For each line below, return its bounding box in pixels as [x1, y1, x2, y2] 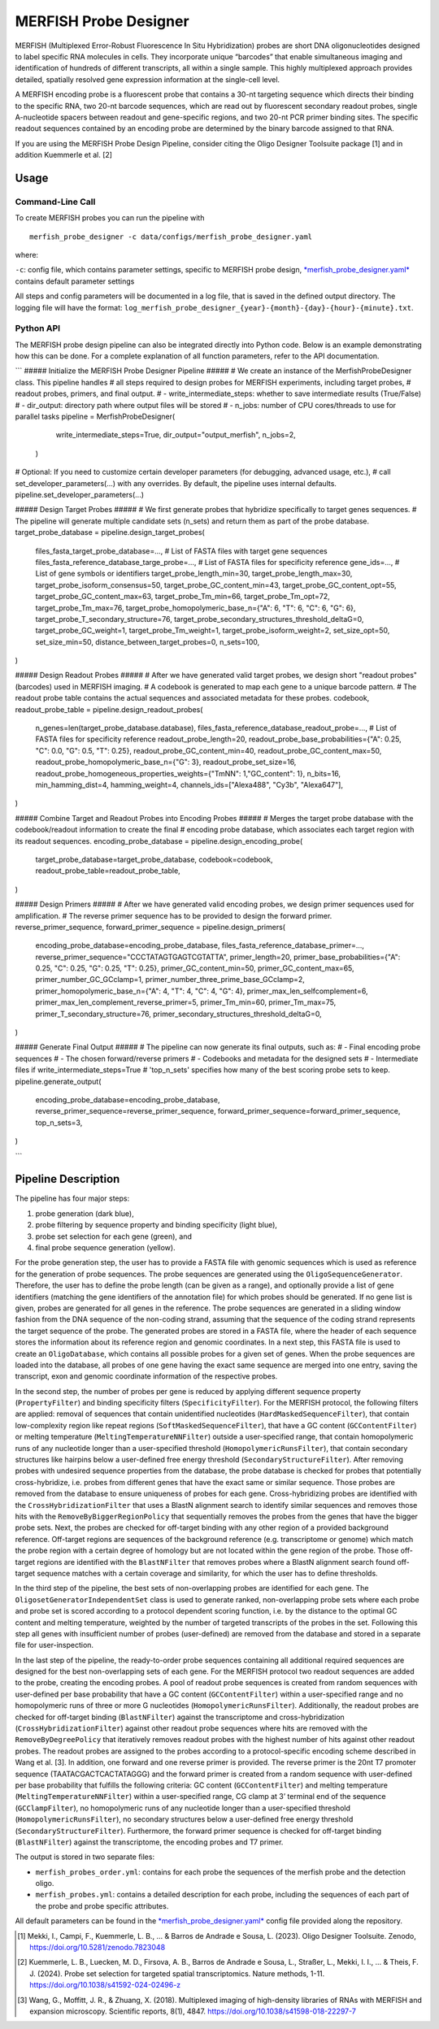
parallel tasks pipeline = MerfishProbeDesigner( [15, 411, 176, 422]
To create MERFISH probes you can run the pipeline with [15, 213, 205, 223]
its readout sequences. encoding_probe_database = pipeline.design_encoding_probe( [15, 836, 303, 845]
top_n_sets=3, [35, 1118, 83, 1127]
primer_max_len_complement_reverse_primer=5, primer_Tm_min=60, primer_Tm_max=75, [35, 997, 337, 1007]
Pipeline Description [15, 1172, 120, 1186]
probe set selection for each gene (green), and [35, 1232, 193, 1241]
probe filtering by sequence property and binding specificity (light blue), [35, 1220, 278, 1230]
